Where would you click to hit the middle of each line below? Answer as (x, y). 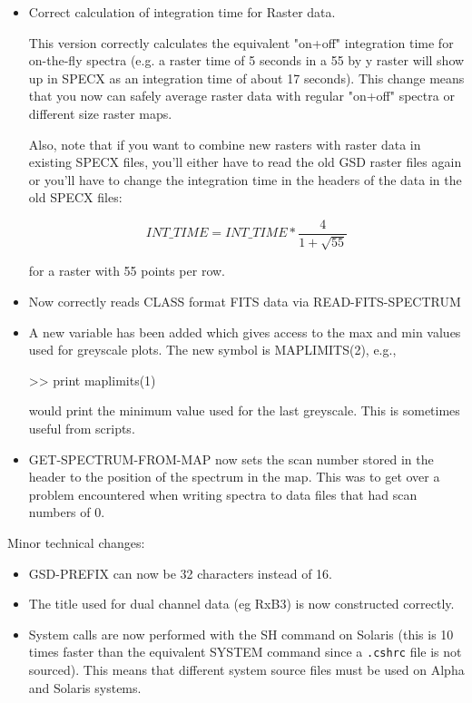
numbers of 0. (67, 512)
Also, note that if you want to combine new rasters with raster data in (225, 144)
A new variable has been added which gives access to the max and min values (245, 332)
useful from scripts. (82, 428)
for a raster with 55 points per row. (127, 271)
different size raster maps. (100, 113)
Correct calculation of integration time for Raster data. (182, 12)
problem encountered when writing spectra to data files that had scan (223, 494)
